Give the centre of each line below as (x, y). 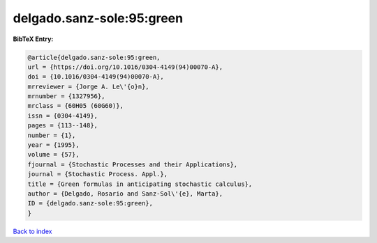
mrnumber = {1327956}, (66, 96)
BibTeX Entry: (33, 39)
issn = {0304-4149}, (62, 116)
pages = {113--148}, (62, 126)
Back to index (32, 231)
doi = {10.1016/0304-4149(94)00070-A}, (96, 77)
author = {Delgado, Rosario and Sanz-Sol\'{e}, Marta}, (125, 194)
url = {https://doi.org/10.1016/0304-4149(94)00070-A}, (125, 67)
